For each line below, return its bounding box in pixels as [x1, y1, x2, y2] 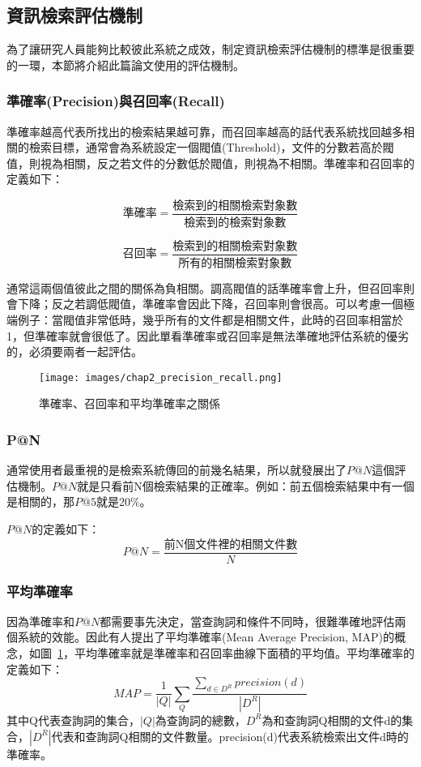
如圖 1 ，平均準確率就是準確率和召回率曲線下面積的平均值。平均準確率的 [28, 645, 415, 662]
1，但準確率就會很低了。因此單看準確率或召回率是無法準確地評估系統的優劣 [6, 327, 409, 344]
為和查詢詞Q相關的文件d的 [262, 711, 402, 728]
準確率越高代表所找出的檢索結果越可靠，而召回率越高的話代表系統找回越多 [6, 122, 403, 139]
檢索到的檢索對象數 [184, 216, 287, 229]
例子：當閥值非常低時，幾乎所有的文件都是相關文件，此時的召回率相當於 [17, 311, 403, 328]
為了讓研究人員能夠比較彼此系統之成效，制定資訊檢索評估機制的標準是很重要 [6, 41, 415, 58]
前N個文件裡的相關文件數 [164, 538, 298, 551]
